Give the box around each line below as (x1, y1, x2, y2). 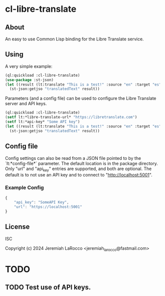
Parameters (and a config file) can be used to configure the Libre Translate (5, 95, 156, 101)
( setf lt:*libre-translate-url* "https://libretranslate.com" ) (5, 115, 137, 120)
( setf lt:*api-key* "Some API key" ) (5, 119, 80, 124)
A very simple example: (5, 63, 53, 69)
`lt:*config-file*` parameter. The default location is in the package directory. (5, 160, 158, 166)
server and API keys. (5, 101, 47, 107)
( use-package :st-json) (5, 77, 54, 82)
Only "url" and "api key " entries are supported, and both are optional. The (5, 166, 152, 173)
